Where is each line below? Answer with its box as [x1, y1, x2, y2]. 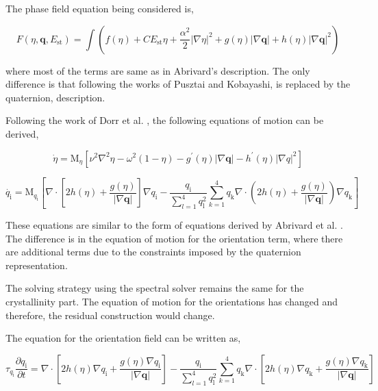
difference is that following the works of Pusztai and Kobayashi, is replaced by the [5, 77, 351, 91]
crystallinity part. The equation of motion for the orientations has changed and [5, 294, 338, 308]
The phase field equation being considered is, [5, 1, 194, 15]
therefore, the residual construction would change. [5, 307, 215, 322]
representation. [5, 257, 68, 272]
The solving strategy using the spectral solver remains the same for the [5, 281, 304, 295]
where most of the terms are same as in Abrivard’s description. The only [5, 63, 310, 77]
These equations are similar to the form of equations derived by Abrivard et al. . [5, 218, 343, 232]
